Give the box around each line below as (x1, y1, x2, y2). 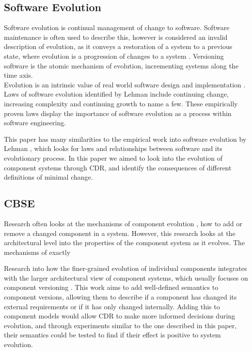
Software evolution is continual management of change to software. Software (4, 22, 230, 33)
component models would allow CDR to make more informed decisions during (4, 311, 236, 321)
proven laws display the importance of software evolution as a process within (4, 108, 232, 118)
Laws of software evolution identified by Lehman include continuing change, (4, 89, 229, 99)
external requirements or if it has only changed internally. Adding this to (4, 301, 220, 311)
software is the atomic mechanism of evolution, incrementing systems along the (4, 60, 238, 70)
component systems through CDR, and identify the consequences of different (4, 162, 232, 172)
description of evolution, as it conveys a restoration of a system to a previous (4, 41, 233, 51)
